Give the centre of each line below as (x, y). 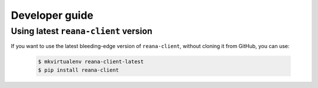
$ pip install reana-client (78, 70)
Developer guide (52, 15)
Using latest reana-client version (82, 31)
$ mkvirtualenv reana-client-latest (91, 62)
